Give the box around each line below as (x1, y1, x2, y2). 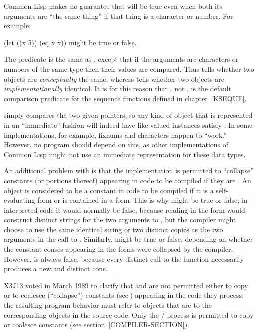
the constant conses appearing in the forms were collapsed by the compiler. (4, 244, 233, 254)
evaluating (4, 195, 35, 205)
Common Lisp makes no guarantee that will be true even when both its (4, 1, 222, 11)
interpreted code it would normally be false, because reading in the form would (4, 204, 245, 215)
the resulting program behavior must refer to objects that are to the (4, 300, 212, 310)
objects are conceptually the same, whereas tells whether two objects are (4, 73, 225, 84)
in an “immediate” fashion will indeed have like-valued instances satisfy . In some (4, 119, 253, 130)
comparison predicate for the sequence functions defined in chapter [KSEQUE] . (4, 93, 247, 103)
